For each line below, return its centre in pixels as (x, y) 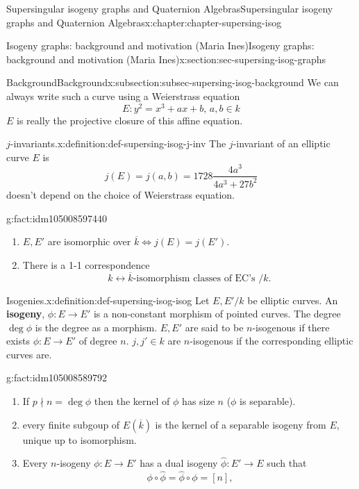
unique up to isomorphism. (80, 439)
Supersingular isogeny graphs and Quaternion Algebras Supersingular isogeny (170, 8)
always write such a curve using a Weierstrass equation (123, 96)
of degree (98, 341)
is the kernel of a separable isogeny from (241, 424)
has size (198, 401)
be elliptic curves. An (293, 300)
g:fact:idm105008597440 (57, 218)
